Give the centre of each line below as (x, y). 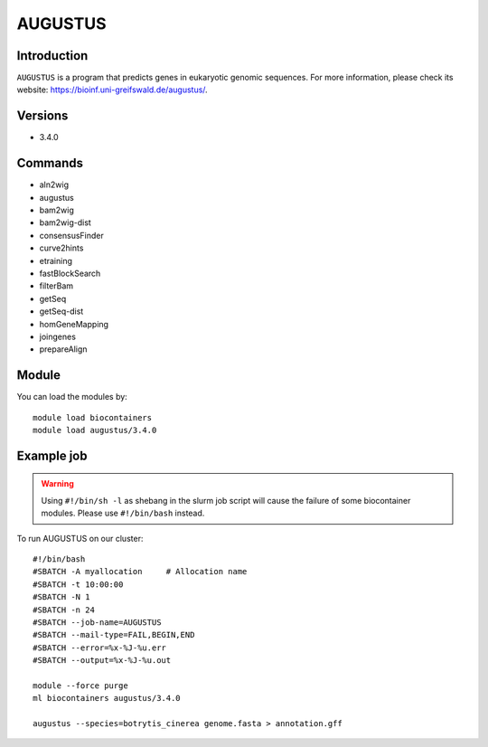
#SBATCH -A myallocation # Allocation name (140, 572)
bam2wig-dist (66, 222)
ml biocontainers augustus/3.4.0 (107, 698)
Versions (42, 116)
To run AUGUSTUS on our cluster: (80, 538)
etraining (56, 260)
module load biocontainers (93, 417)
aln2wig (54, 184)
